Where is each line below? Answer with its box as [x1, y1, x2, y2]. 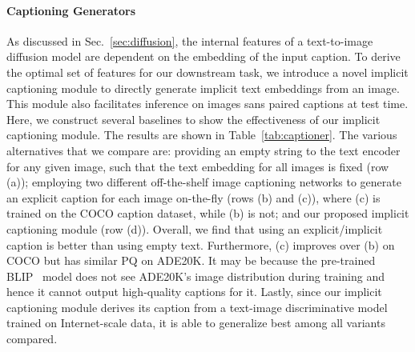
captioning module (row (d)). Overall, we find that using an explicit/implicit [6, 220, 383, 237]
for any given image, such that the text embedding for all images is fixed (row [6, 158, 389, 174]
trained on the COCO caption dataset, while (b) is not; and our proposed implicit [6, 205, 409, 222]
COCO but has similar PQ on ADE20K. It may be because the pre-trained [6, 252, 376, 269]
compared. [6, 330, 58, 347]
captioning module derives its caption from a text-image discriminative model [6, 298, 388, 315]
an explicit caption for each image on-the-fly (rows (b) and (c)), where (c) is [6, 189, 381, 206]
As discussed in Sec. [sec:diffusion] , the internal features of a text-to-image [6, 32, 373, 49]
